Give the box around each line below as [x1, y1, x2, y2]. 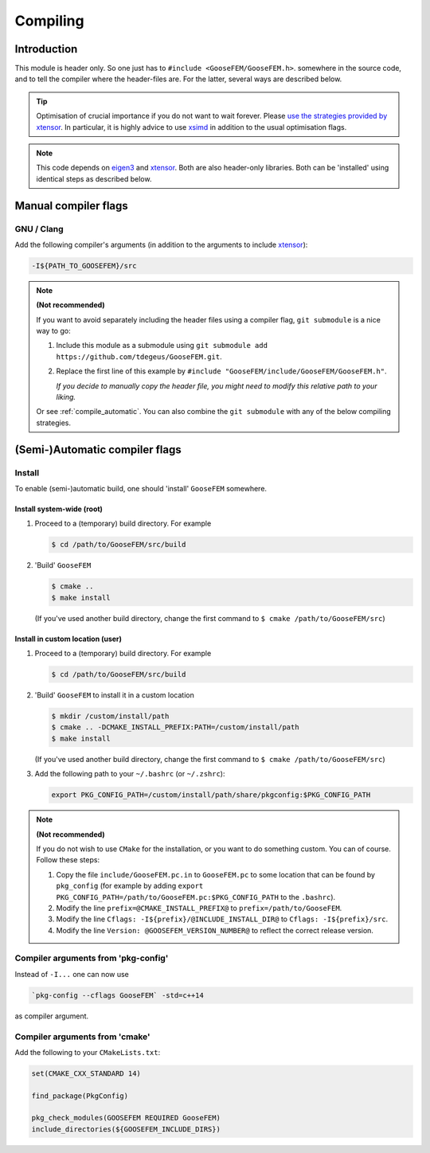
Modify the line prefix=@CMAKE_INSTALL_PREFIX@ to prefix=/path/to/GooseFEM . [56, 903, 342, 913]
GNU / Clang [14, 223, 64, 234]
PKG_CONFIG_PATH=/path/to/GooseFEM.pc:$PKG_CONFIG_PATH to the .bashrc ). [56, 892, 336, 901]
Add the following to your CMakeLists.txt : [14, 1047, 161, 1057]
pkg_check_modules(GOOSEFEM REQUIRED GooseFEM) [31, 1113, 221, 1123]
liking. [56, 393, 76, 402]
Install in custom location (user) [14, 634, 123, 643]
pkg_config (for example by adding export [56, 881, 204, 891]
